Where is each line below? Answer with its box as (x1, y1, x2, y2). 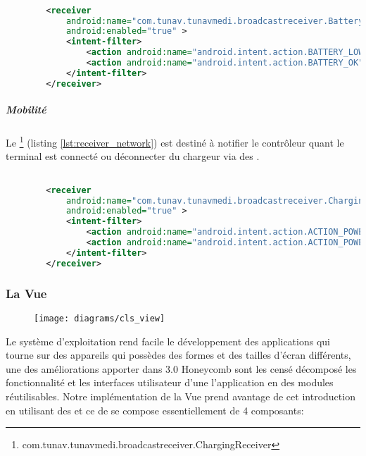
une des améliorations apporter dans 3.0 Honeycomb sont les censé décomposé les (6, 361, 357, 376)
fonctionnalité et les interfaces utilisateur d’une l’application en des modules (6, 375, 334, 390)
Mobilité (6, 102, 46, 117)
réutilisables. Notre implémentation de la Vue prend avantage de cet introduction (6, 388, 355, 403)
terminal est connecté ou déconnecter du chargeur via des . (6, 149, 260, 164)
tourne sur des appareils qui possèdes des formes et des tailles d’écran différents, (6, 347, 351, 362)
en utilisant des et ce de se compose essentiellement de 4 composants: (6, 402, 304, 417)
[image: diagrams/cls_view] (34, 313, 165, 323)
